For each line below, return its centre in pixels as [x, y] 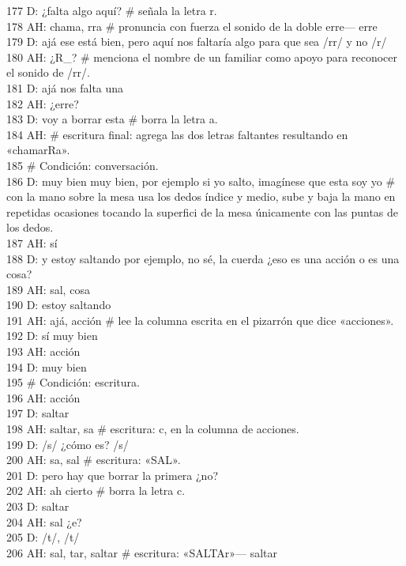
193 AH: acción [43, 351]
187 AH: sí [32, 242]
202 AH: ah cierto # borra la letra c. [96, 491]
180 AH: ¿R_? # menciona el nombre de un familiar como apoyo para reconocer [202, 57]
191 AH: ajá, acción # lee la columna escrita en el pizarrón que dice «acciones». [200, 320]
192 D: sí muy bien [52, 336]
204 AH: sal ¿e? [44, 521]
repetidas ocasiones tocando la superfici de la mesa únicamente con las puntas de [203, 211]
